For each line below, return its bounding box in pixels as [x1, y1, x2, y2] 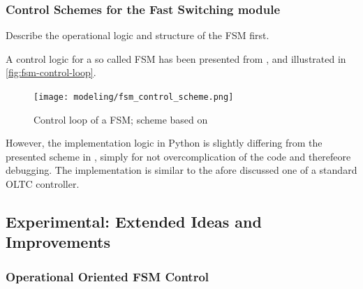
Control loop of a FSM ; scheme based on [34, 112, 208, 126]
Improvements [6, 231, 111, 253]
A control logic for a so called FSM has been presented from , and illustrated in [6, 51, 346, 66]
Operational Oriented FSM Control [6, 267, 209, 285]
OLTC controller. [6, 177, 80, 191]
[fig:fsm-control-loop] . [6, 65, 96, 80]
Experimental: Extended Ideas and [6, 211, 262, 232]
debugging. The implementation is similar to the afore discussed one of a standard [6, 163, 357, 177]
